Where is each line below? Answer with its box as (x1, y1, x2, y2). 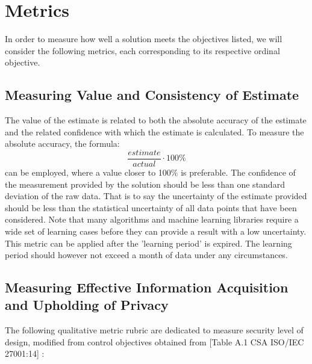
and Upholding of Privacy (5, 295, 169, 314)
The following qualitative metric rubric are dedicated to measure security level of (5, 324, 304, 336)
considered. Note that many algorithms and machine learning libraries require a (5, 213, 299, 226)
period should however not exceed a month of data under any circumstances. (5, 248, 288, 261)
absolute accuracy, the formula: (5, 137, 120, 150)
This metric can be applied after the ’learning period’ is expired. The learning (5, 236, 292, 249)
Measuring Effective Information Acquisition (5, 278, 289, 297)
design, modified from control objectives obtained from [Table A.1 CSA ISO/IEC (5, 335, 304, 348)
